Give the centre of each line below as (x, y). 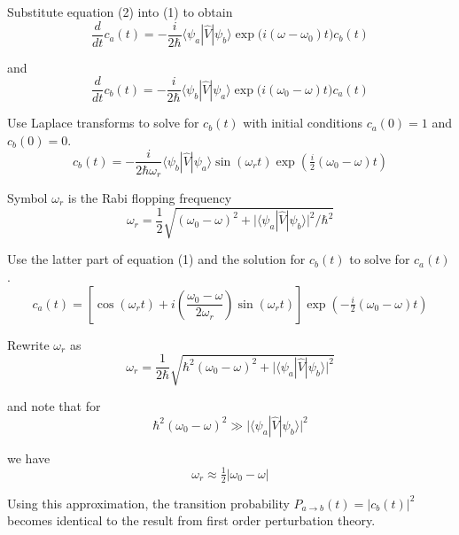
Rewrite (28, 344)
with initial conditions (303, 123)
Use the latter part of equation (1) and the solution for (156, 259)
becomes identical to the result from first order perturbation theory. (191, 520)
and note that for (54, 406)
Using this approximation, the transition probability (148, 503)
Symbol (27, 198)
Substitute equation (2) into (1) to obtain (120, 12)
